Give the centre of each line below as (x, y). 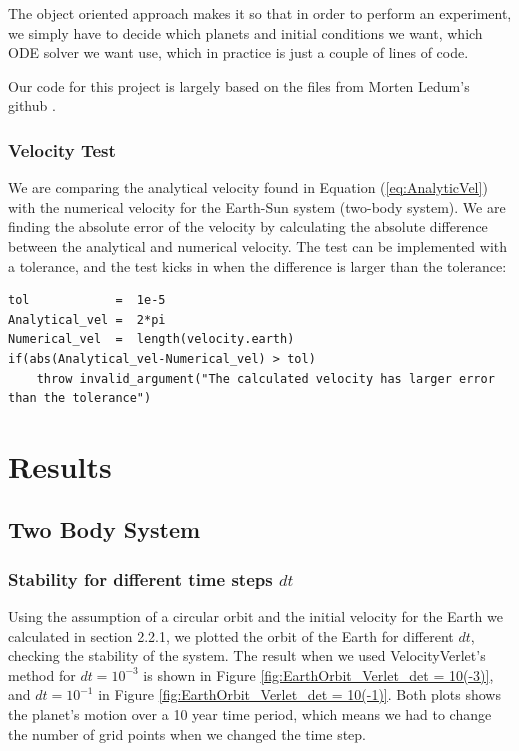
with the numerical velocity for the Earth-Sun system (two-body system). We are (257, 206)
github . (32, 105)
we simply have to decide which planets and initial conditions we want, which (245, 32)
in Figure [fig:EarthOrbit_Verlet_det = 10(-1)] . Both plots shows (299, 694)
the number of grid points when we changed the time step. (187, 733)
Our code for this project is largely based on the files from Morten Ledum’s (239, 85)
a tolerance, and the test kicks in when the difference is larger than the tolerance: (257, 265)
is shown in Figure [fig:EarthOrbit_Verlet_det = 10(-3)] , (318, 674)
